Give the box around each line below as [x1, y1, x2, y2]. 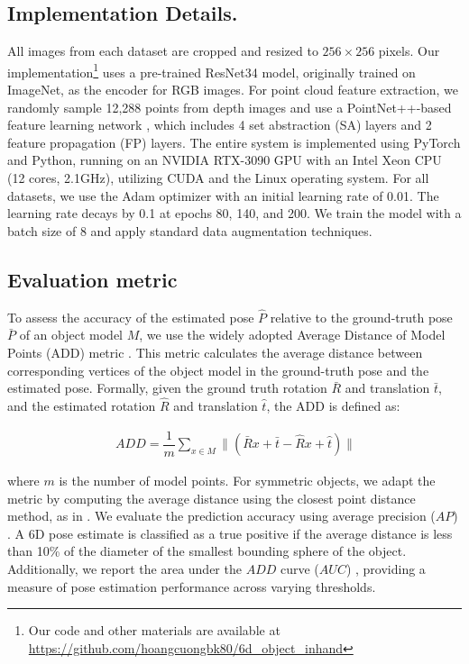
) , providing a [345, 559, 426, 578]
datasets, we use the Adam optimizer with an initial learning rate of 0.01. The [7, 186, 439, 205]
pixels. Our [378, 41, 440, 60]
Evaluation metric [7, 265, 178, 293]
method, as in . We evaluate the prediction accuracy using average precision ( [7, 506, 436, 525]
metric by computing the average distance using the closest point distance [7, 488, 416, 507]
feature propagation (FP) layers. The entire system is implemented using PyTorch [7, 132, 461, 151]
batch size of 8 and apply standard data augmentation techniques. [7, 221, 372, 240]
